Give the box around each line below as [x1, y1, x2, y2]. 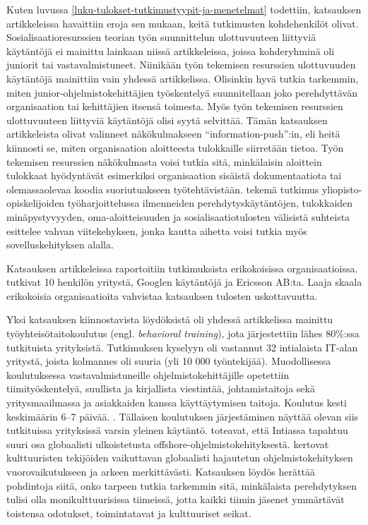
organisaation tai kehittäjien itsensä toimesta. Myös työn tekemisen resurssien [6, 99, 343, 114]
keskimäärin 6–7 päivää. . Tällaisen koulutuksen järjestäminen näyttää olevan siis [6, 409, 359, 423]
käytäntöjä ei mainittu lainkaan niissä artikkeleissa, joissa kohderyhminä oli [6, 43, 335, 58]
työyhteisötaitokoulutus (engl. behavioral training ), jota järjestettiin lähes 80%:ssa [6, 326, 360, 341]
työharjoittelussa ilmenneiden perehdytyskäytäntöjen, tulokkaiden [67, 195, 353, 210]
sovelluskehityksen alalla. [6, 237, 114, 252]
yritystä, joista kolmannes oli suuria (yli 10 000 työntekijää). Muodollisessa [6, 354, 331, 368]
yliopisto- [321, 181, 362, 196]
